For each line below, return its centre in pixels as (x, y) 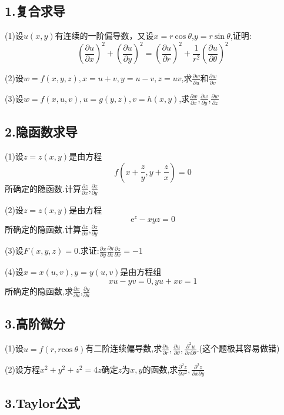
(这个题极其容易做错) (239, 348)
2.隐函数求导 (41, 132)
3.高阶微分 (35, 323)
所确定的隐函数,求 (39, 290)
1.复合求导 (35, 11)
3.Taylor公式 (43, 402)
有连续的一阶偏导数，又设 (104, 36)
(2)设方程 (22, 369)
